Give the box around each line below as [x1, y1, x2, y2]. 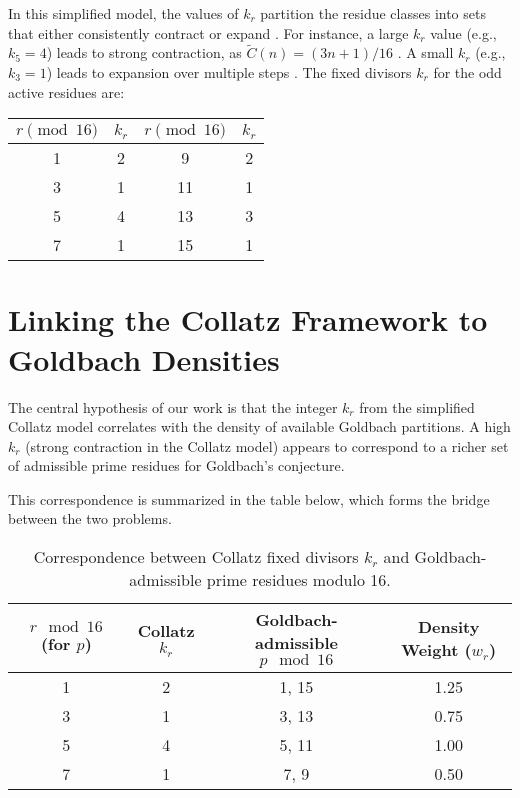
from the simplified [359, 396, 475, 417]
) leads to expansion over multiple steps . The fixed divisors [46, 62, 412, 82]
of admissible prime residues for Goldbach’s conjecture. [8, 455, 345, 476]
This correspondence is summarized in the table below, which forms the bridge [8, 488, 490, 509]
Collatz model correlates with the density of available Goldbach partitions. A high [8, 416, 511, 437]
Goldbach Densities [8, 338, 280, 379]
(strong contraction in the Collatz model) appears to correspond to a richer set [25, 435, 509, 456]
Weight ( [401, 638, 472, 662]
